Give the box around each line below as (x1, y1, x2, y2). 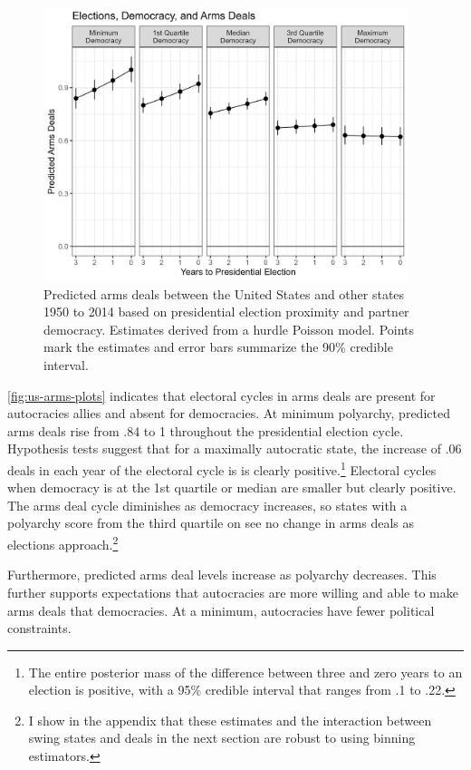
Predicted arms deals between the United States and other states (43, 284, 405, 303)
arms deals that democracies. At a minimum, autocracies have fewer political (7, 600, 435, 619)
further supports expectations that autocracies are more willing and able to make (7, 582, 458, 601)
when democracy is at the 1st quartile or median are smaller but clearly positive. (7, 478, 457, 497)
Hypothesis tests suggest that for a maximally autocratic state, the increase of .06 (7, 439, 462, 458)
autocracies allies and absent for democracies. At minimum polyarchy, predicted (7, 404, 450, 423)
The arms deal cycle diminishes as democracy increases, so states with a (7, 495, 408, 514)
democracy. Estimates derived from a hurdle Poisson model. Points (43, 319, 415, 338)
